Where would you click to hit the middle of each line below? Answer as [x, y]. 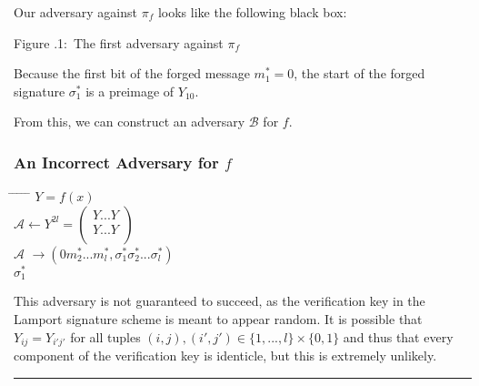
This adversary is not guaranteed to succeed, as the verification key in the [220, 301]
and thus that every [398, 336]
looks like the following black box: [252, 12]
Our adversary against [76, 12]
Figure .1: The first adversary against [119, 42]
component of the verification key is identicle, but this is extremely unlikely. [225, 355]
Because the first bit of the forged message [132, 73]
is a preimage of [130, 91]
